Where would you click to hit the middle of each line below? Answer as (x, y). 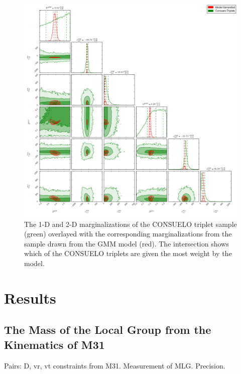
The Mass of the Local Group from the (108, 330)
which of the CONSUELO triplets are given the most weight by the (128, 253)
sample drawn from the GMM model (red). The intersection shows (127, 243)
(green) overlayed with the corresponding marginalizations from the (128, 234)
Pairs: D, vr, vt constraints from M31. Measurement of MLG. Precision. (115, 365)
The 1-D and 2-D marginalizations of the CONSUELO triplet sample (131, 224)
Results (30, 297)
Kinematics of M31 (54, 344)
